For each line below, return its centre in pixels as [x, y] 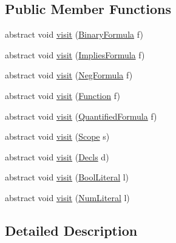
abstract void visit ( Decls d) [57, 156]
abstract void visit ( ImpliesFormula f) [75, 54]
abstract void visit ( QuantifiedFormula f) [81, 116]
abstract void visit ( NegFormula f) [69, 75]
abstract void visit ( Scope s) [57, 136]
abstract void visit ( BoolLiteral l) [67, 177]
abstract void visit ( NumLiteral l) [67, 197]
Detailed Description [71, 230]
